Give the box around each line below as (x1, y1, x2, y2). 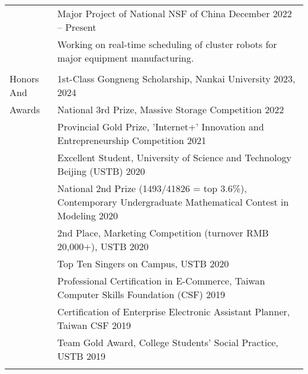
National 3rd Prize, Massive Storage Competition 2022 (57, 103, 284, 116)
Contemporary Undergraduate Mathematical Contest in (57, 195, 289, 209)
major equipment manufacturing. (57, 51, 194, 65)
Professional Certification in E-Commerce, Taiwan (57, 274, 265, 287)
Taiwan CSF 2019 (57, 318, 131, 332)
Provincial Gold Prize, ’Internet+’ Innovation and (57, 120, 264, 133)
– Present (57, 20, 97, 34)
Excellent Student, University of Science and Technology (57, 151, 291, 164)
